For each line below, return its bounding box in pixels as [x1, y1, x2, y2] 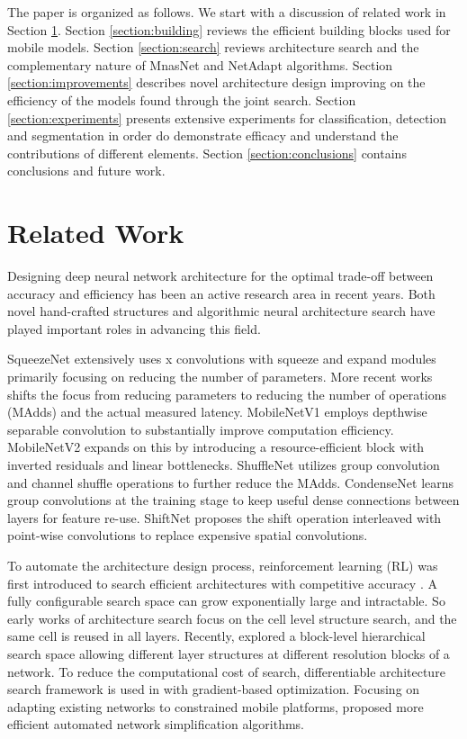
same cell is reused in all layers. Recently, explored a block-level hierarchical [7, 626, 426, 645]
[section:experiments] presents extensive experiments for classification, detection [7, 108, 447, 127]
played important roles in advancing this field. [7, 319, 261, 338]
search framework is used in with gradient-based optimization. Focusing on [7, 680, 420, 698]
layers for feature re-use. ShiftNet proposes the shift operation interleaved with [7, 508, 442, 527]
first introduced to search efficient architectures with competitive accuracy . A [7, 573, 437, 592]
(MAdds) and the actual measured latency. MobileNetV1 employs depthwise [7, 402, 427, 421]
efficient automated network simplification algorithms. [7, 715, 305, 734]
